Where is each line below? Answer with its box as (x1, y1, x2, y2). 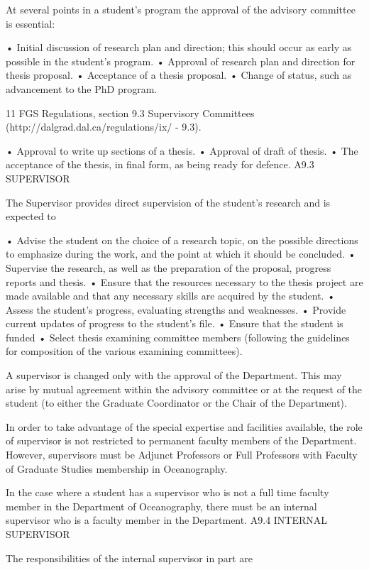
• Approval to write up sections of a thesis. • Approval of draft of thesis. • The (6, 143, 358, 158)
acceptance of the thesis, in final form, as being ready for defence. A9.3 (6, 157, 314, 172)
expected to (6, 209, 56, 224)
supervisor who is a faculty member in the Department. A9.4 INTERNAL (6, 513, 328, 527)
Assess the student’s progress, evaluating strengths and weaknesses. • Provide (6, 302, 346, 317)
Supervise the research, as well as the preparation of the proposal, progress (6, 260, 331, 275)
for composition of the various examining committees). (6, 344, 243, 358)
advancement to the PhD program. (6, 81, 158, 96)
